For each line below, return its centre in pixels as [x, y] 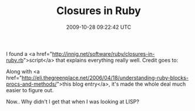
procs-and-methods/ [31, 84]
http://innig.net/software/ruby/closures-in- [103, 53]
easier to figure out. [30, 90]
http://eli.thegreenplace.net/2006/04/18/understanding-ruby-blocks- [105, 78]
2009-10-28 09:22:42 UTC [99, 27]
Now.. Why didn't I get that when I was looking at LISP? [73, 102]
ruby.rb [15, 60]
